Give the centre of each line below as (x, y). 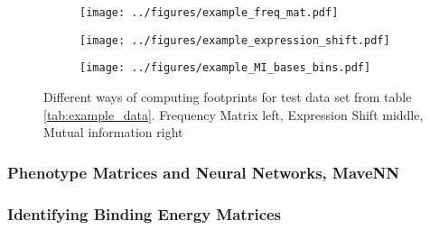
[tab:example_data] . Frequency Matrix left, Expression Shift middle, (234, 114)
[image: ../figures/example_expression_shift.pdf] (235, 40)
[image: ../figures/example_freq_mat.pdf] (209, 13)
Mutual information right (113, 132)
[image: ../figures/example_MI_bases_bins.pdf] (225, 68)
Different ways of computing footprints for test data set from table (228, 96)
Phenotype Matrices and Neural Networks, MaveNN (204, 172)
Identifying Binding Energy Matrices (145, 213)
